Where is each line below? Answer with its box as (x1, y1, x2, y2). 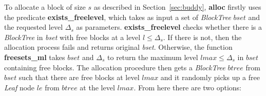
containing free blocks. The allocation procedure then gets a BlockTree (4, 62, 225, 72)
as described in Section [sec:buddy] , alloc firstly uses (93, 2, 261, 12)
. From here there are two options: (134, 82, 242, 92)
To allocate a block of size (4, 2, 86, 12)
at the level (80, 82, 115, 92)
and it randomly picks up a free (160, 72, 260, 83)
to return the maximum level (107, 51, 198, 62)
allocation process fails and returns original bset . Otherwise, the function (4, 42, 233, 52)
